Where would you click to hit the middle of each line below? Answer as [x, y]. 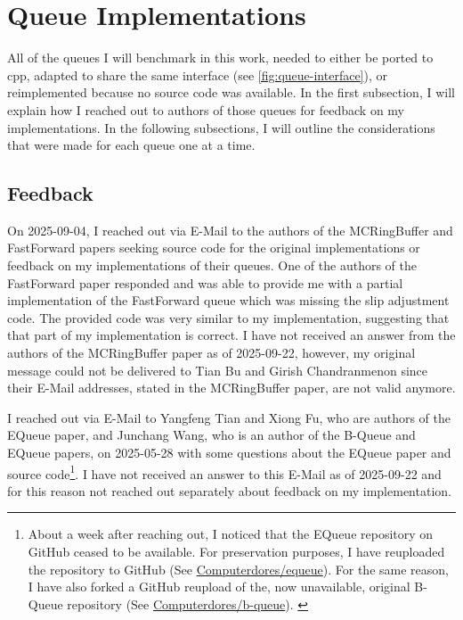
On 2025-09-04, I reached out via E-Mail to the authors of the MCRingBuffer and [230, 230]
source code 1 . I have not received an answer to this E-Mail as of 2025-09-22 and [224, 472]
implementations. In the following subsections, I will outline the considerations [221, 127]
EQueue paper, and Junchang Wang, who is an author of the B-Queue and [211, 435]
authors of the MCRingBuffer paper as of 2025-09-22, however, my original [211, 353]
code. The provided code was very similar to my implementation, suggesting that [228, 317]
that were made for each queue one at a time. [131, 145]
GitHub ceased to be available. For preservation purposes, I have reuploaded [236, 552]
